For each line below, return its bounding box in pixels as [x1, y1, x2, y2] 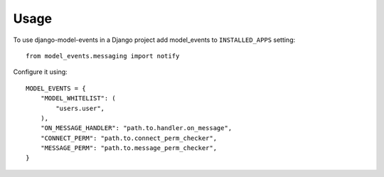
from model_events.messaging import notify [26, 52, 180, 60]
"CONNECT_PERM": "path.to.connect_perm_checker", [40, 134, 217, 142]
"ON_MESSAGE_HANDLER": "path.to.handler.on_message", [40, 124, 233, 132]
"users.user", [55, 104, 105, 112]
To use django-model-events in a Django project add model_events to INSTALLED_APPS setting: [13, 36, 296, 44]
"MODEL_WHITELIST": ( [40, 95, 117, 102]
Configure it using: [13, 68, 68, 76]
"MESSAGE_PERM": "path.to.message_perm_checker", [40, 144, 217, 152]
